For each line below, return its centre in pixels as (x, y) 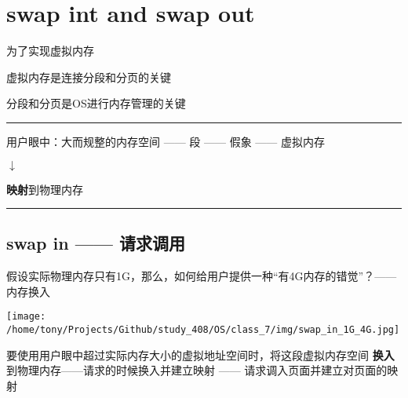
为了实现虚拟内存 (50, 51)
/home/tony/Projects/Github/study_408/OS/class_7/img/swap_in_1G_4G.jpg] (203, 330)
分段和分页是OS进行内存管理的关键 (96, 103)
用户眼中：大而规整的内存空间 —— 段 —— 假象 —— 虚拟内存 (166, 141)
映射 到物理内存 (45, 189)
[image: (26, 317)
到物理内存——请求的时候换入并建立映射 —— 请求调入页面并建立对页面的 (197, 370)
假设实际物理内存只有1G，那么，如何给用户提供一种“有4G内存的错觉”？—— (202, 276)
